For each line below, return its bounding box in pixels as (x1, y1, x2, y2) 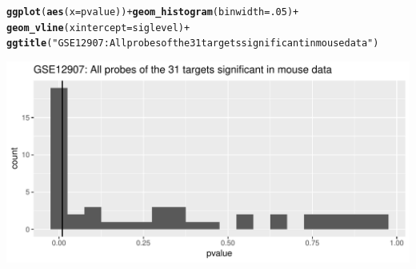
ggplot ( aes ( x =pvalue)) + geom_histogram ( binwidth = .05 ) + (6, 6, 299, 18)
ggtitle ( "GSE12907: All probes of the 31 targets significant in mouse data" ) (6, 38, 379, 49)
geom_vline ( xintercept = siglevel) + (6, 22, 190, 34)
